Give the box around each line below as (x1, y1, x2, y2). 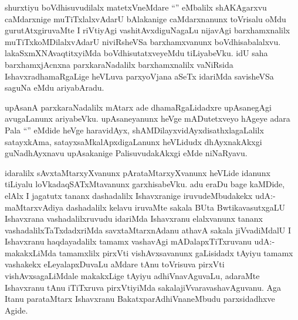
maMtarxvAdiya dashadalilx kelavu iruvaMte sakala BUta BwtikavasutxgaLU (5, 201, 286, 213)
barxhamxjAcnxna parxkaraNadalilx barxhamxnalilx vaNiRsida (5, 58, 233, 70)
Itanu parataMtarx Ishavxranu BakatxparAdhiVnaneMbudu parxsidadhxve (5, 293, 275, 305)
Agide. (5, 304, 28, 316)
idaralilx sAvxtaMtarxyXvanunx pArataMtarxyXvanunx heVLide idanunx (5, 166, 270, 178)
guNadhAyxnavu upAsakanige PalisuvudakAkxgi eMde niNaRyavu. (5, 147, 248, 159)
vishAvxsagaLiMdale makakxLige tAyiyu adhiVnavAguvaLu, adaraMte (5, 270, 260, 282)
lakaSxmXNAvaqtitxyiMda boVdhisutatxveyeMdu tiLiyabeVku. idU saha (5, 47, 268, 59)
